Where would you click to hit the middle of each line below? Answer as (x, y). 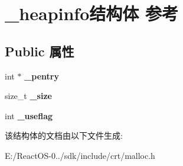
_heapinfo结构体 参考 (92, 13)
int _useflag (29, 115)
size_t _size (28, 96)
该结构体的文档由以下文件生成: (64, 135)
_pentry (42, 76)
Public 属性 (40, 51)
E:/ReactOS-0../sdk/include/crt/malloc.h (80, 155)
